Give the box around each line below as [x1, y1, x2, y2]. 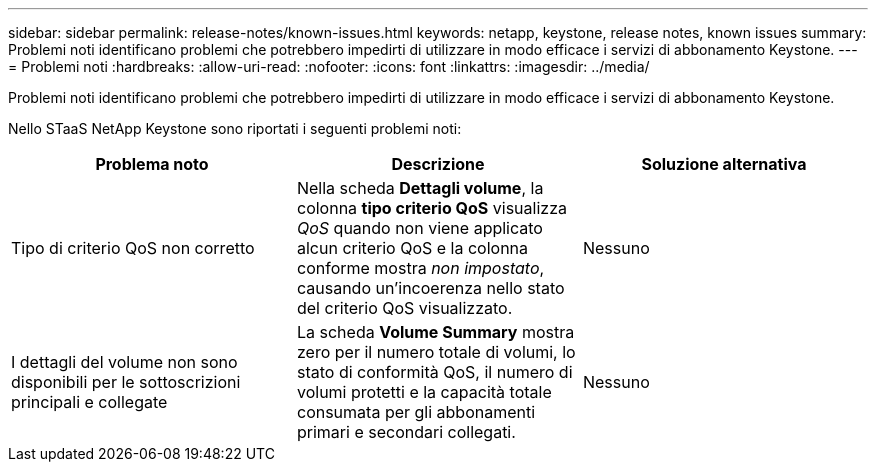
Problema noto [95, 154, 209, 174]
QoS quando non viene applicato [296, 218, 543, 238]
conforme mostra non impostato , [296, 258, 545, 278]
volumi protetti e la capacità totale [296, 382, 552, 402]
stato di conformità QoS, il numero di [296, 362, 573, 382]
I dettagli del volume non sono [11, 352, 238, 372]
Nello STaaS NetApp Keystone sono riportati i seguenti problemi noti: [8, 120, 462, 137]
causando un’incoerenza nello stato [296, 278, 565, 298]
